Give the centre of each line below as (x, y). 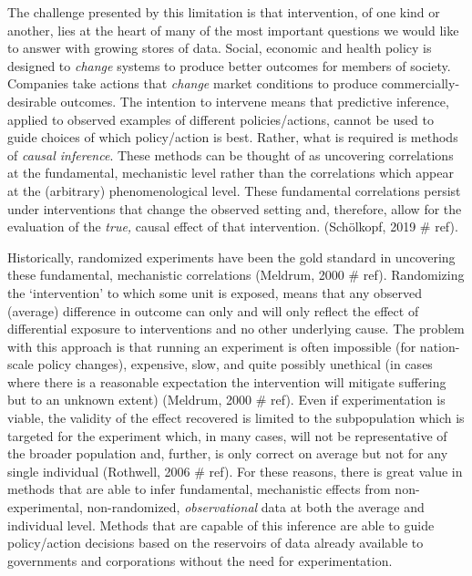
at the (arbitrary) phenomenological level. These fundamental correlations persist (234, 190)
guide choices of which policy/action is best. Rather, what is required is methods (233, 137)
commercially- (421, 83)
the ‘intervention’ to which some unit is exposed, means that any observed (215, 292)
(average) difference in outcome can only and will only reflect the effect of (213, 310)
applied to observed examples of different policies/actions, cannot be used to (221, 119)
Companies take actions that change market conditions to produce (193, 83)
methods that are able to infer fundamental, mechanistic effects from (199, 489)
